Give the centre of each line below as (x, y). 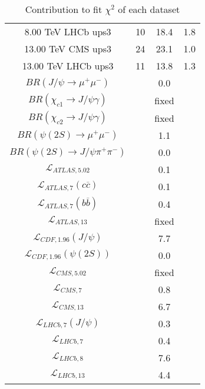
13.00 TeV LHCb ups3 (68, 66)
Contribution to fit (64, 9)
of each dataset (149, 9)
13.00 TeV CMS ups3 (68, 49)
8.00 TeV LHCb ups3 (68, 31)
